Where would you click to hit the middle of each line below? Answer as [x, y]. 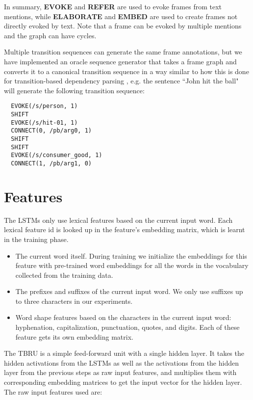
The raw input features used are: [53, 391]
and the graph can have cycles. [50, 35]
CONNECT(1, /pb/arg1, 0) [51, 163]
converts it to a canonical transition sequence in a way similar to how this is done [126, 71]
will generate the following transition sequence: [74, 90]
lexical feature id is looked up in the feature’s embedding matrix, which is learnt [125, 229]
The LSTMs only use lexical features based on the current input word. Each [118, 220]
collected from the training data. [64, 275]
